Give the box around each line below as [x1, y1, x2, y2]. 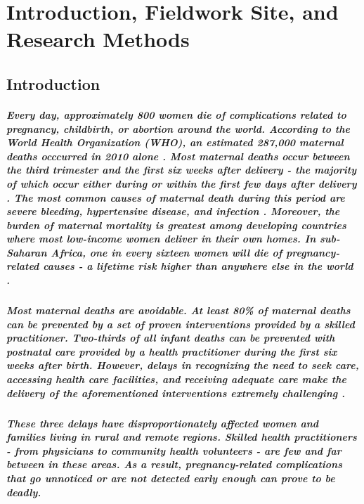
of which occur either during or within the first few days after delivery [6, 176, 357, 190]
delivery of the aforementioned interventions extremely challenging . [6, 385, 346, 400]
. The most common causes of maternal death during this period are [6, 190, 345, 205]
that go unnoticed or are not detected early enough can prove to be [6, 470, 335, 485]
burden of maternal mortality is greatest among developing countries [6, 217, 346, 232]
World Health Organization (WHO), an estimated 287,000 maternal [6, 135, 344, 150]
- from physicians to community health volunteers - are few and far [6, 443, 342, 458]
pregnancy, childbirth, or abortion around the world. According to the [6, 121, 350, 136]
